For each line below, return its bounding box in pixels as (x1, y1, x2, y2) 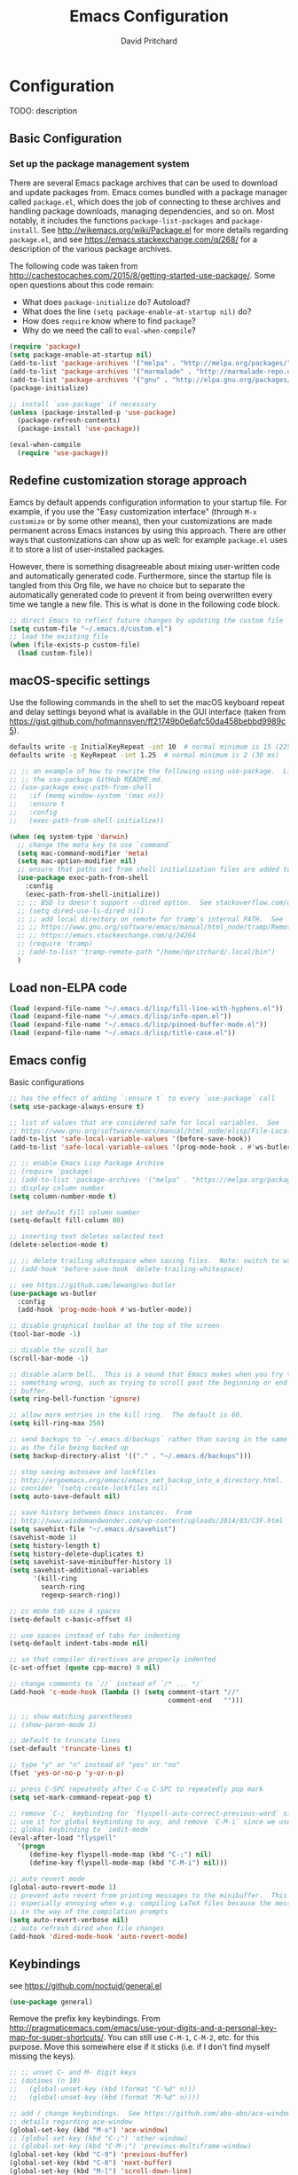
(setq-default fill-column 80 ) (9, 1216, 125, 1225)
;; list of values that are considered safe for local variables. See (9, 1118, 279, 1127)
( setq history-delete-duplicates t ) (9, 1550, 145, 1559)
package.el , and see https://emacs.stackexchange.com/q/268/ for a (9, 234, 258, 245)
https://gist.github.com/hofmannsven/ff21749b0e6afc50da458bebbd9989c (9, 716, 286, 726)
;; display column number (9, 1183, 105, 1192)
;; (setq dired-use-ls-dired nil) (17, 907, 145, 915)
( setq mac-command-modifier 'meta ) (17, 849, 149, 858)
